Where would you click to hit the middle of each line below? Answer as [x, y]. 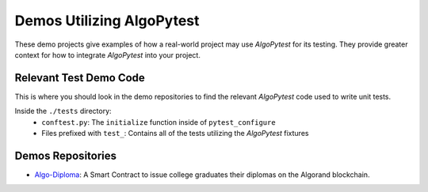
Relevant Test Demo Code [80, 78]
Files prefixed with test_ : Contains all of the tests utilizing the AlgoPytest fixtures [175, 134]
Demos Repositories [66, 155]
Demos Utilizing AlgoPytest [107, 21]
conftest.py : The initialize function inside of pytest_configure [159, 122]
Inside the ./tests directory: [63, 111]
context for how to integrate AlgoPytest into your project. [108, 55]
